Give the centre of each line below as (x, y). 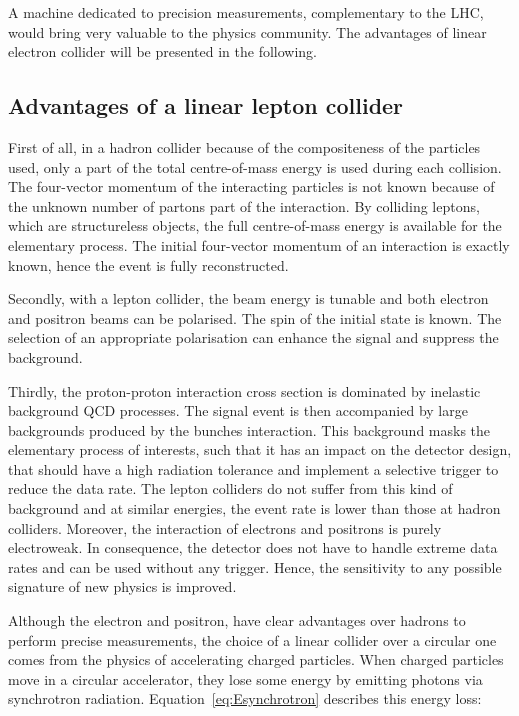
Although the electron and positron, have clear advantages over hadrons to (237, 620)
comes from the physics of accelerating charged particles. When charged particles (256, 659)
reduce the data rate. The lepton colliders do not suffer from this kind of (230, 488)
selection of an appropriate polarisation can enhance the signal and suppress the (253, 337)
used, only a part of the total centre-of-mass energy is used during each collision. (255, 166)
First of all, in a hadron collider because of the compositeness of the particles (244, 146)
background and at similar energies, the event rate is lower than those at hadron (254, 508)
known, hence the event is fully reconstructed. (148, 264)
